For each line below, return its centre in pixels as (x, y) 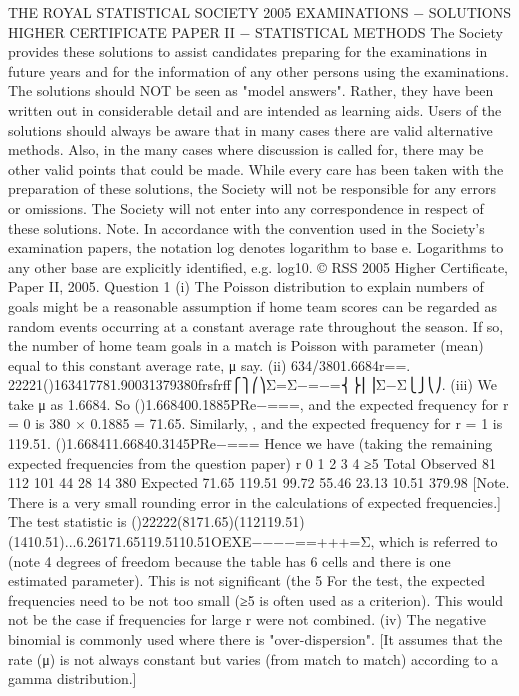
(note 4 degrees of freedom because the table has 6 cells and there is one (229, 560)
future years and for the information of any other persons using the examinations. (258, 70)
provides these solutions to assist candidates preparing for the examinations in (248, 51)
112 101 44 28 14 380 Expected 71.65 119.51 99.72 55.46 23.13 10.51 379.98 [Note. (259, 482)
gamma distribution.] (72, 678)
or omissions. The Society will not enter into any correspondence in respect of (246, 207)
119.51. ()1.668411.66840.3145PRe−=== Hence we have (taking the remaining (250, 443)
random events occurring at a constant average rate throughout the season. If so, (256, 325)
